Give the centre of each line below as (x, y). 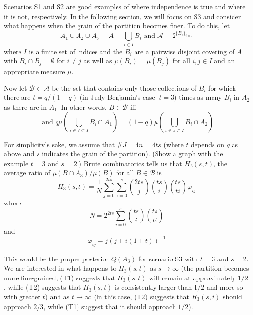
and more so (225, 287)
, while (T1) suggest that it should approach (110, 306)
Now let (16, 87)
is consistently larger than (153, 287)
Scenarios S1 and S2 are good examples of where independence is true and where (125, 6)
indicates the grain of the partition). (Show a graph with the (133, 154)
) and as (57, 297)
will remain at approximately (192, 277)
